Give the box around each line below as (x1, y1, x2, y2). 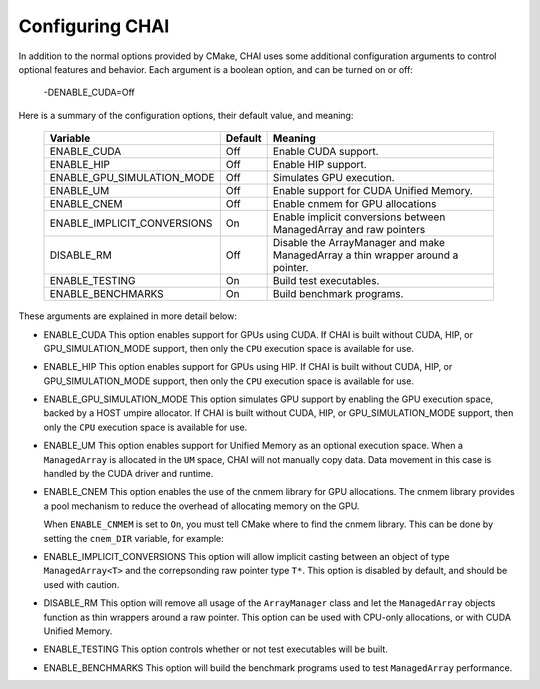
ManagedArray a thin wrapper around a (272, 248, 459, 262)
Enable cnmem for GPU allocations (272, 197, 437, 211)
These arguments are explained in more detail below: (18, 310, 237, 322)
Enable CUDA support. (272, 145, 379, 159)
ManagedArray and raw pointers (272, 223, 426, 237)
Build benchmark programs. (272, 287, 404, 301)
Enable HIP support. (272, 158, 367, 172)
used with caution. (43, 578, 120, 590)
